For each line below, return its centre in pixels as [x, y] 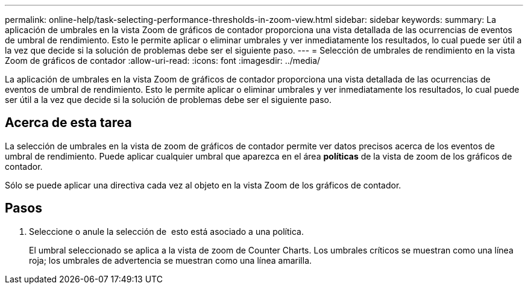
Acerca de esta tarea [68, 123]
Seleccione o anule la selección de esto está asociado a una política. [167, 231]
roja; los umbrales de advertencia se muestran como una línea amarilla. [171, 260]
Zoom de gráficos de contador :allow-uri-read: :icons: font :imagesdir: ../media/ [163, 61]
